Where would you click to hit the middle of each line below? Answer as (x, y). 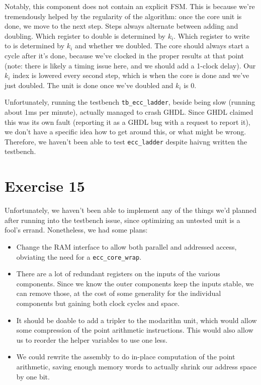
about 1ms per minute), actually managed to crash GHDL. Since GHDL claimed (129, 112)
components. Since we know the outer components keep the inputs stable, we (135, 283)
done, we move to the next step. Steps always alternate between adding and (121, 26)
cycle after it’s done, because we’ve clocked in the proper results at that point (124, 55)
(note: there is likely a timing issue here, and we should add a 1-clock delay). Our (130, 65)
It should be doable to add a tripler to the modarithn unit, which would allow (137, 320)
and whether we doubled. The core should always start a (162, 46)
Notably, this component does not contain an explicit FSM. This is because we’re (130, 6)
